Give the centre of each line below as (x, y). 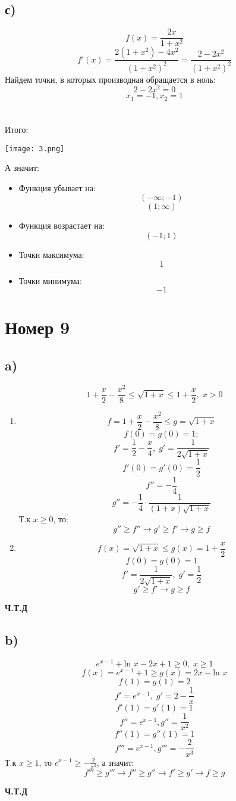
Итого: (17, 129)
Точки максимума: (51, 254)
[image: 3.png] (35, 149)
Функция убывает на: (57, 187)
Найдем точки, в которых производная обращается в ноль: (110, 79)
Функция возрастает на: (62, 225)
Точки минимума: (50, 280)
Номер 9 (37, 327)
